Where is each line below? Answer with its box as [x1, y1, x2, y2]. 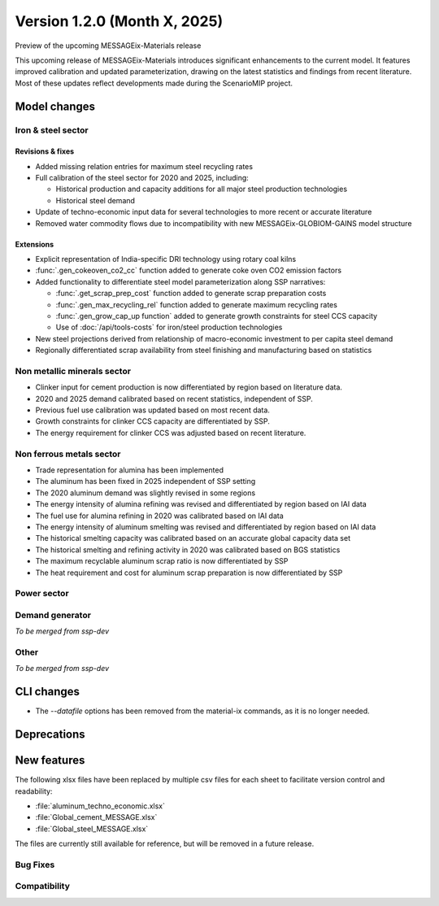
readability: [15, 786, 53, 796]
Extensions [15, 239, 54, 249]
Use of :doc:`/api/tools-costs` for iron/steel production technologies [55, 322, 283, 333]
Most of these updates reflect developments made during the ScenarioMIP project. [15, 78, 293, 88]
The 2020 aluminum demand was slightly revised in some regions [35, 488, 256, 498]
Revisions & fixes [15, 146, 75, 156]
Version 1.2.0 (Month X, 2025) [15, 12, 224, 30]
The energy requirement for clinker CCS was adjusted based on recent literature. [35, 428, 306, 438]
